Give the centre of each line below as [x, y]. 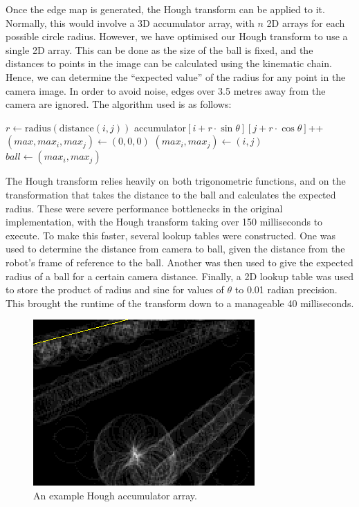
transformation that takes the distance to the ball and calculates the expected [171, 194]
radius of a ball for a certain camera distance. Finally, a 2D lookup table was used [179, 276]
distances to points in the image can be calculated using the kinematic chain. [169, 63]
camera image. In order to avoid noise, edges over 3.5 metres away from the [166, 90]
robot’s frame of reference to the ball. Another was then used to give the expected [179, 262]
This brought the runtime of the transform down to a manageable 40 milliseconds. [180, 303]
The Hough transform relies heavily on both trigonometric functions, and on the [176, 181]
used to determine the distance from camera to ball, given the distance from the [175, 249]
